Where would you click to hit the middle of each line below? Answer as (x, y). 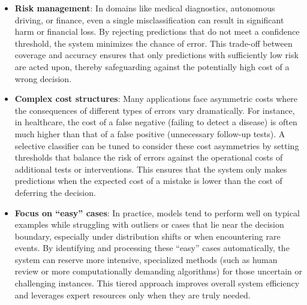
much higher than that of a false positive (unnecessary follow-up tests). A (150, 133)
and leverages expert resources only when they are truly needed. (133, 295)
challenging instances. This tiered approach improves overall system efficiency (157, 283)
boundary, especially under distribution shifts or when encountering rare (148, 236)
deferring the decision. (55, 192)
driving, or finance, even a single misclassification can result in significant (149, 19)
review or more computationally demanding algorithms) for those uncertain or (158, 271)
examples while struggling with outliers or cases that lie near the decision (149, 224)
